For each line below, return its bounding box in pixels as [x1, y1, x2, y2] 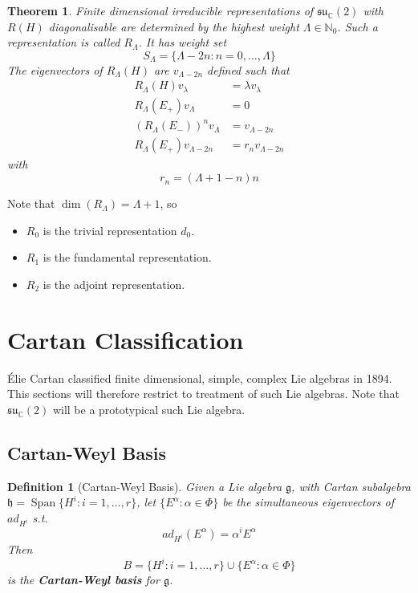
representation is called [7, 34, 120, 51]
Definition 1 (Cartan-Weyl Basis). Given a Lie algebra [7, 477, 282, 494]
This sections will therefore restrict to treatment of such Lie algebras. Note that [7, 385, 400, 402]
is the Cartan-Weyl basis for [7, 571, 160, 588]
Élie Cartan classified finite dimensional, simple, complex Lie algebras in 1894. [7, 369, 392, 386]
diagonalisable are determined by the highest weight [48, 18, 299, 35]
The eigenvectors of [7, 61, 103, 78]
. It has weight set [138, 34, 227, 51]
